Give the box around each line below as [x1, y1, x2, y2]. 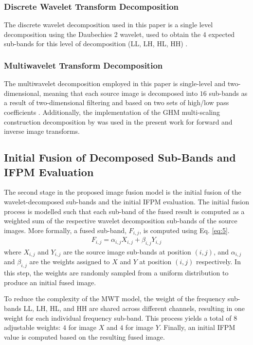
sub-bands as [209, 88, 248, 98]
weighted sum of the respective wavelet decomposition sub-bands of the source [4, 216, 237, 226]
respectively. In [196, 256, 241, 267]
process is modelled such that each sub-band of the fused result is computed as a [4, 206, 245, 216]
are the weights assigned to [29, 256, 110, 267]
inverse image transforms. [4, 126, 80, 136]
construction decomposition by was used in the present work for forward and [4, 116, 233, 127]
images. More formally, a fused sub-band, [4, 225, 126, 235]
